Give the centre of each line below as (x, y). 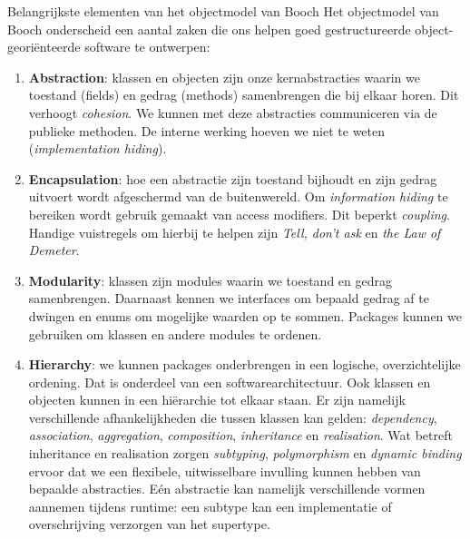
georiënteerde (44, 47)
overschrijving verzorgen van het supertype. (149, 524)
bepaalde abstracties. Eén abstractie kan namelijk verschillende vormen (227, 489)
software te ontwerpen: (147, 47)
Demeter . (54, 250)
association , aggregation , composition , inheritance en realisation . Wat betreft (240, 435)
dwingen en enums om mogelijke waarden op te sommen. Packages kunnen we (245, 315)
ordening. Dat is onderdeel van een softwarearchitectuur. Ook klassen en (230, 382)
